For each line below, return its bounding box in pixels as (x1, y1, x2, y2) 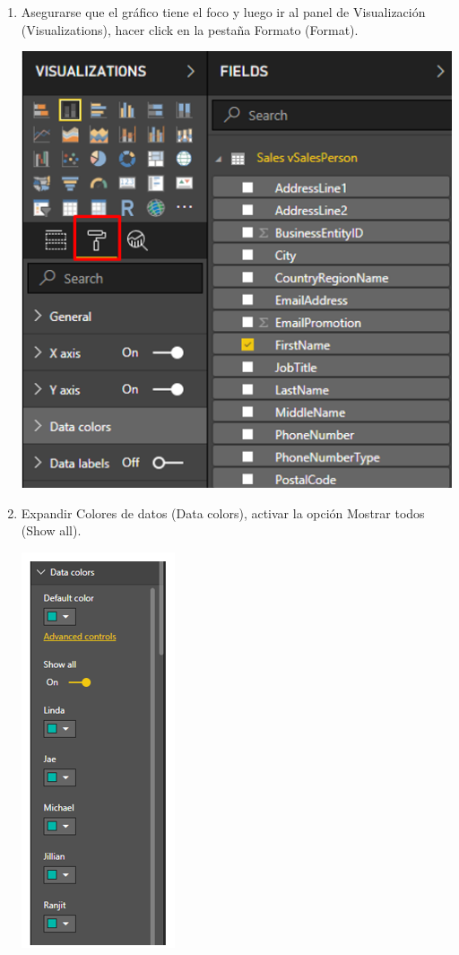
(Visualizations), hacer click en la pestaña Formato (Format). (21, 20, 359, 39)
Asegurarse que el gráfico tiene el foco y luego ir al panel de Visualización (21, 3, 426, 21)
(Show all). (21, 521, 82, 540)
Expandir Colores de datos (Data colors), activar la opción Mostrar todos (21, 503, 425, 522)
